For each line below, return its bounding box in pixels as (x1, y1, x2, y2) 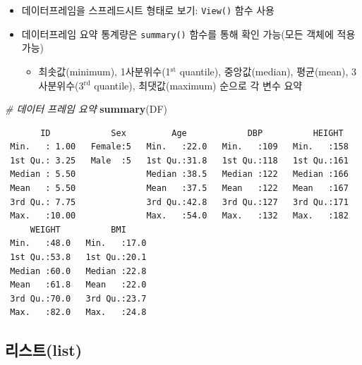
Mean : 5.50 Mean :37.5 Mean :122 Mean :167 (10, 183, 349, 194)
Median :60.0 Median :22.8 (10, 266, 147, 276)
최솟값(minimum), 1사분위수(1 (38, 63, 171, 78)
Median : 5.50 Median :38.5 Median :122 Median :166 (10, 169, 349, 180)
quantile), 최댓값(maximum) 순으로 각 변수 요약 (94, 78, 303, 92)
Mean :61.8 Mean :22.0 (10, 280, 147, 290)
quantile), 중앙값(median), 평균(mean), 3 (179, 63, 357, 78)
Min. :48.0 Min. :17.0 (10, 238, 147, 249)
